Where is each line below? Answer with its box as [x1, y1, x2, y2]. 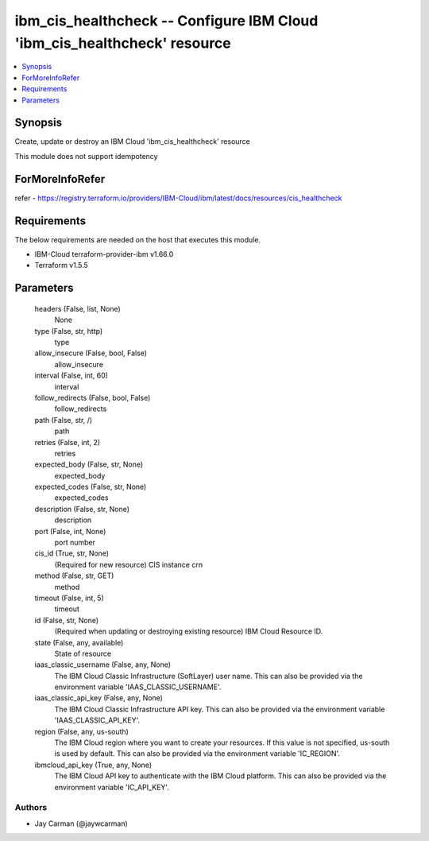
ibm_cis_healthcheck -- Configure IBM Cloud [14, 12, 319, 29]
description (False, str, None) [34, 504, 130, 514]
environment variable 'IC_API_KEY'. [54, 782, 170, 792]
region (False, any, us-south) [34, 727, 129, 736]
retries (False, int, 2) [34, 437, 101, 447]
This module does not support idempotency [14, 151, 158, 161]
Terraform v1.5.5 [34, 261, 89, 270]
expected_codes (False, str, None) [34, 482, 147, 492]
